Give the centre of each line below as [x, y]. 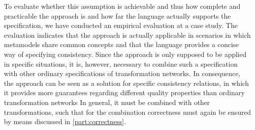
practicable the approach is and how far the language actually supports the [117, 15]
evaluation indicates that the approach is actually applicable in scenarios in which [127, 35]
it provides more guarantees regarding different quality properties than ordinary [125, 92]
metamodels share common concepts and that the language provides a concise [121, 44]
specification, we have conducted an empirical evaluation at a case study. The [121, 25]
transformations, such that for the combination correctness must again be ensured [127, 112]
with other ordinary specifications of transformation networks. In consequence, [122, 73]
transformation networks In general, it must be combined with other [107, 102]
